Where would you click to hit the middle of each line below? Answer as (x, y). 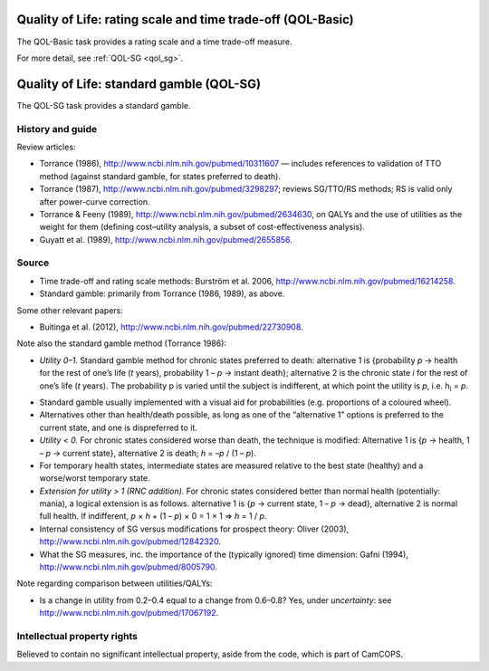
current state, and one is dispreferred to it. (119, 427)
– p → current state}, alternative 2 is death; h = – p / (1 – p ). (148, 453)
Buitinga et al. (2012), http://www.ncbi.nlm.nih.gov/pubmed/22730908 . (171, 327)
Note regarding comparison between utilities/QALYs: (115, 583)
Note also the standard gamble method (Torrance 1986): (121, 343)
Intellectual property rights (77, 636)
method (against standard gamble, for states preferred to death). (160, 176)
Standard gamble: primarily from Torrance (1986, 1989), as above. (162, 293)
